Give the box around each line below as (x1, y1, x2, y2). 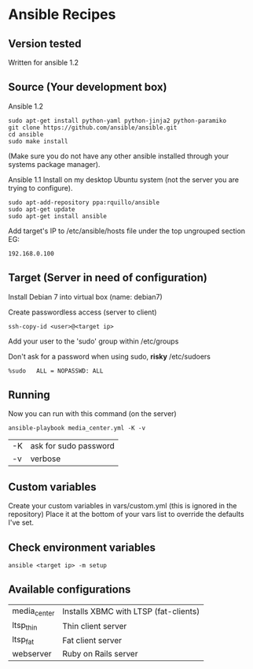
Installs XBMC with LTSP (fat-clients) (62, 606, 200, 617)
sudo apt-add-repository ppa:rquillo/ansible (8, 199, 159, 206)
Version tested (8, 37, 82, 50)
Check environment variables (8, 541, 156, 554)
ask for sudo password (30, 440, 115, 452)
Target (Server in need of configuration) (8, 271, 208, 284)
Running (8, 388, 51, 402)
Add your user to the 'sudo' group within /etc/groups (8, 336, 179, 346)
